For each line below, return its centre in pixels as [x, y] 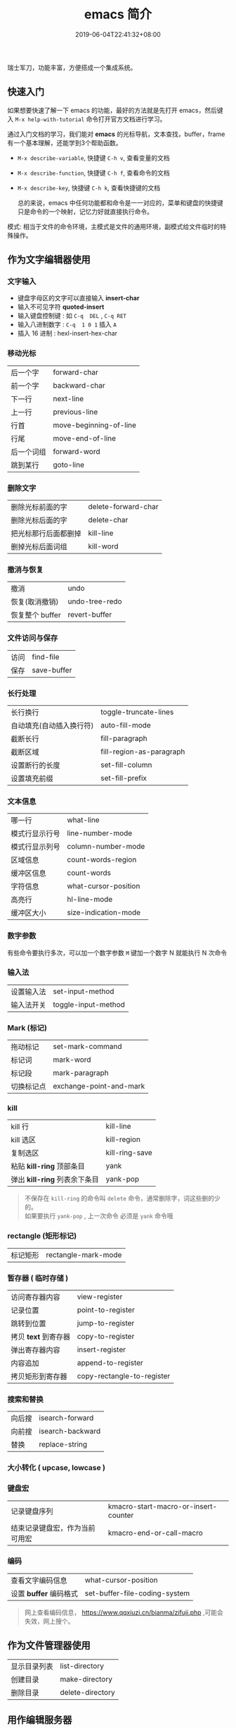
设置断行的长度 [36, 765]
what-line [83, 820]
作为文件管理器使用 [49, 1646]
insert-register [101, 1349]
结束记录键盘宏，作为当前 [53, 1528]
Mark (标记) [27, 1028]
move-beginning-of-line [95, 425]
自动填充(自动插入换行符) [52, 725]
